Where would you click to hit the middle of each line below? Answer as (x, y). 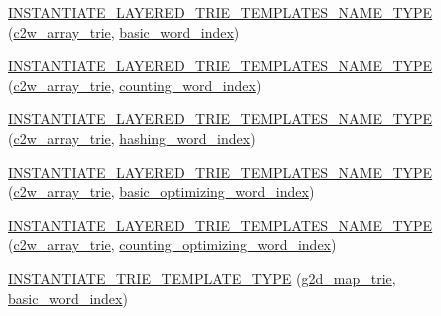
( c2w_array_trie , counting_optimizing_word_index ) (172, 244)
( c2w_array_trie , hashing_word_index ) (132, 137)
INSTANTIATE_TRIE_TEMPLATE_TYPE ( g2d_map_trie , (202, 277)
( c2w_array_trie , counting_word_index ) (135, 84)
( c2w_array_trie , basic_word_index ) (124, 31)
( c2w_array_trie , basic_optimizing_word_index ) (161, 191)
